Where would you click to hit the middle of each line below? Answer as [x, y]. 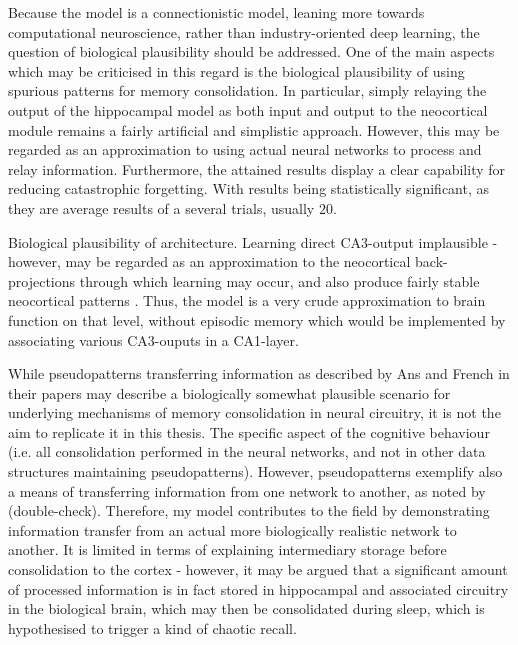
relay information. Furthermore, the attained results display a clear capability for [257, 168]
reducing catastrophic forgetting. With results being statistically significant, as [249, 188]
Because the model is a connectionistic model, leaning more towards [216, 12]
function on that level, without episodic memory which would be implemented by [257, 319]
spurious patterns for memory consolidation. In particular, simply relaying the [247, 90]
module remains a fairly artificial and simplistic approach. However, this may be [254, 129]
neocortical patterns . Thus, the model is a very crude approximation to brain [247, 300]
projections [42, 280]
